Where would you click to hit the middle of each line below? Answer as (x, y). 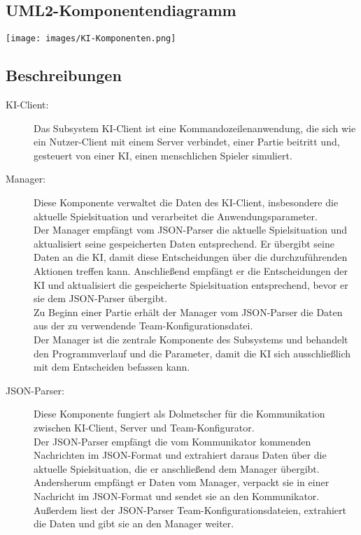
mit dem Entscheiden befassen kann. (112, 367)
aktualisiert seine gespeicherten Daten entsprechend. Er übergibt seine (184, 243)
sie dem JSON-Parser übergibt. (100, 298)
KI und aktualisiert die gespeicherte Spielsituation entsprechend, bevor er (191, 284)
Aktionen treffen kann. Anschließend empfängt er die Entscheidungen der (191, 271)
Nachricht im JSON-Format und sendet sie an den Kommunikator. (177, 495)
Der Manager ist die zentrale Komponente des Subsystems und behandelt (191, 339)
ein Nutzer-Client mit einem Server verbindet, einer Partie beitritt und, (187, 142)
